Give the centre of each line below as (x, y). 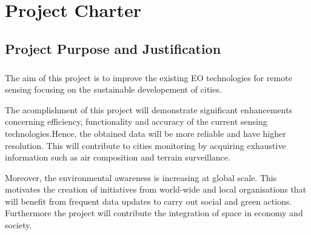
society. (18, 225)
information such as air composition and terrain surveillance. (118, 157)
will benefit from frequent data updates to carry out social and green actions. (149, 201)
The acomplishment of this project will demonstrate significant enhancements (149, 109)
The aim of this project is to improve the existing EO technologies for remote (149, 77)
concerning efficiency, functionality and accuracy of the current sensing (136, 121)
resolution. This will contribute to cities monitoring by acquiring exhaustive (145, 145)
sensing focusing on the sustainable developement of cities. (113, 89)
